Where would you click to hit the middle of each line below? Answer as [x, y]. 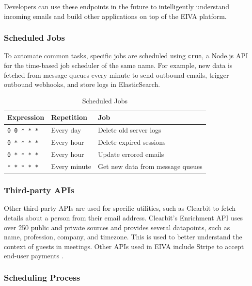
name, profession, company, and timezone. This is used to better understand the [123, 237]
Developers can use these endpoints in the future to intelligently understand [117, 6]
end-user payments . [34, 256]
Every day [66, 130]
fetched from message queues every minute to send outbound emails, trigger [117, 75]
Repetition [69, 117]
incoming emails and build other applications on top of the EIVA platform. [115, 16]
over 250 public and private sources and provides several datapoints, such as [117, 227]
